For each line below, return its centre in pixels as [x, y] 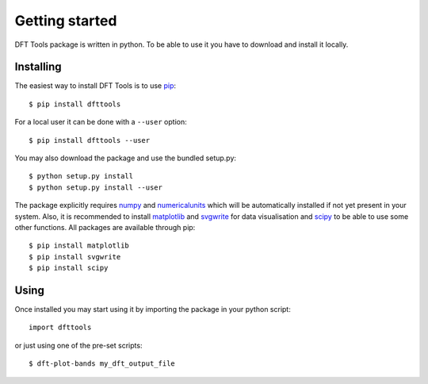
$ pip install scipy [69, 268]
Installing [38, 67]
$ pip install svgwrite [75, 257]
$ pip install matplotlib [79, 246]
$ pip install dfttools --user [90, 140]
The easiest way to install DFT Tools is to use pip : [96, 86]
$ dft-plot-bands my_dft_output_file [102, 364]
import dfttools [60, 328]
